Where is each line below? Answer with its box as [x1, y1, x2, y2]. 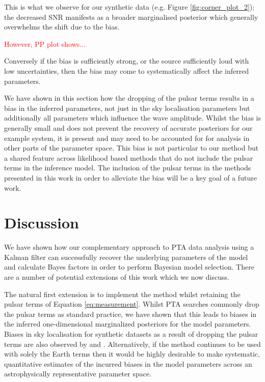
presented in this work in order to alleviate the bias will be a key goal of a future [4, 172, 257, 183]
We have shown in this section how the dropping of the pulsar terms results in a [4, 93, 254, 103]
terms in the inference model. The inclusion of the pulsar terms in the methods [4, 162, 251, 173]
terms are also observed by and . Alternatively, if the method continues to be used [4, 338, 261, 349]
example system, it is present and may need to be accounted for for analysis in [4, 132, 250, 143]
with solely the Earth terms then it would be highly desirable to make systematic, [4, 348, 260, 359]
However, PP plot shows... [4, 38, 86, 49]
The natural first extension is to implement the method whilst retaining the [4, 288, 241, 299]
